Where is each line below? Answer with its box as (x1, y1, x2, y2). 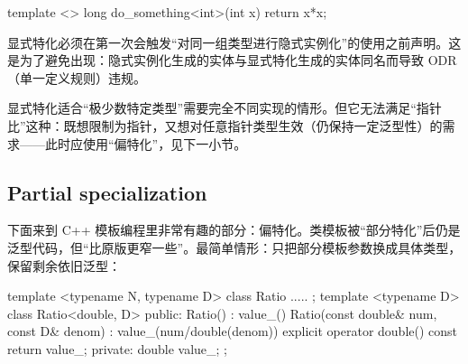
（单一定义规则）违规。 (7, 68, 146, 87)
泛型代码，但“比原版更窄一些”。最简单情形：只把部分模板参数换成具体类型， (7, 238, 462, 257)
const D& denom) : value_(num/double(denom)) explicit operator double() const (7, 322, 458, 341)
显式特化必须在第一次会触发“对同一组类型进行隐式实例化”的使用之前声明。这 (7, 33, 462, 51)
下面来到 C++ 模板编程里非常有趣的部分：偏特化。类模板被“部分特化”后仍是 (7, 220, 461, 239)
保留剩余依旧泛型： (7, 256, 121, 275)
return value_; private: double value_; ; (7, 339, 227, 358)
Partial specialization (7, 178, 207, 206)
